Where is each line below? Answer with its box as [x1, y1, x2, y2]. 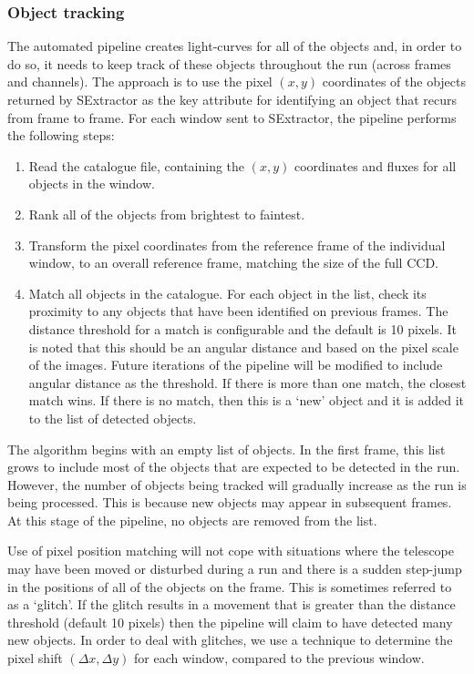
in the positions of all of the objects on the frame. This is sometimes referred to [7, 577, 452, 596]
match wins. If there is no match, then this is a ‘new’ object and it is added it [28, 391, 464, 410]
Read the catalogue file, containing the [28, 156, 245, 175]
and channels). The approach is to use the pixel [7, 72, 273, 91]
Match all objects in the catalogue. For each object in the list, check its [28, 283, 427, 302]
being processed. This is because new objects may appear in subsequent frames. [7, 493, 452, 512]
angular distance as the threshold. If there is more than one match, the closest [28, 373, 467, 392]
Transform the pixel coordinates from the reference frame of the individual [28, 235, 446, 254]
